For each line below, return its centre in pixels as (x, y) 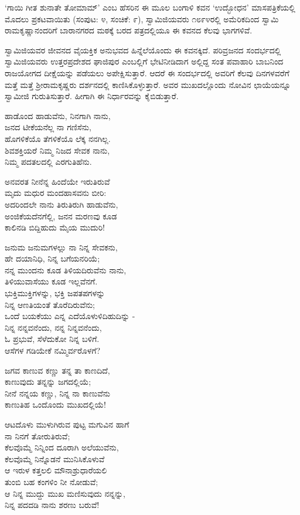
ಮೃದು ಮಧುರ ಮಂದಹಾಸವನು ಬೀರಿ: (56, 193)
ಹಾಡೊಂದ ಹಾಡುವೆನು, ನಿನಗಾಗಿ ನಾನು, (58, 115)
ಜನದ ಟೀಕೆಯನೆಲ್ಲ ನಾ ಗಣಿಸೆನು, (48, 127)
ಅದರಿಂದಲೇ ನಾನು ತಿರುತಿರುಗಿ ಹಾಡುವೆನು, (62, 204)
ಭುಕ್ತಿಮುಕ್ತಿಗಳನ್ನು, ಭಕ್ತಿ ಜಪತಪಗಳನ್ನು (55, 293)
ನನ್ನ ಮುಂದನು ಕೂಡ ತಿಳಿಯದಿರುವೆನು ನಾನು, (66, 270)
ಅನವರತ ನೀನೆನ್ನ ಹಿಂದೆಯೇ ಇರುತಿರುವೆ (57, 181)
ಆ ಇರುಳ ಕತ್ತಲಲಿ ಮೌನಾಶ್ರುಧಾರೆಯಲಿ (56, 470)
